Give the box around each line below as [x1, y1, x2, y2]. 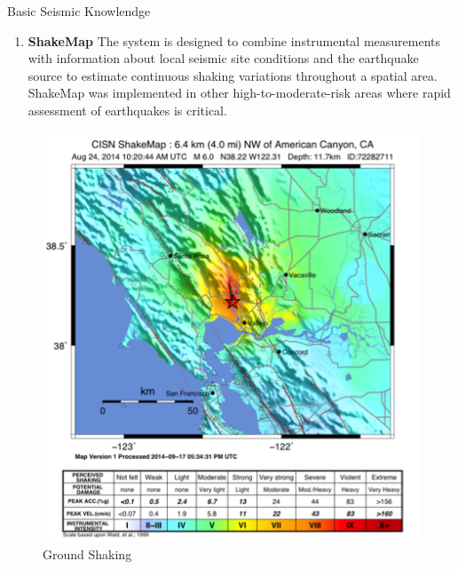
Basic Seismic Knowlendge [7, 2, 151, 20]
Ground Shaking [43, 545, 132, 564]
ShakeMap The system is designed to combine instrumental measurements [28, 31, 441, 50]
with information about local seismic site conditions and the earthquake [28, 49, 419, 67]
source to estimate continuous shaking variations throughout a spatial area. [28, 66, 438, 84]
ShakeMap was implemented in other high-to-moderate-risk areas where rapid [28, 83, 451, 102]
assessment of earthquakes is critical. [28, 100, 227, 119]
